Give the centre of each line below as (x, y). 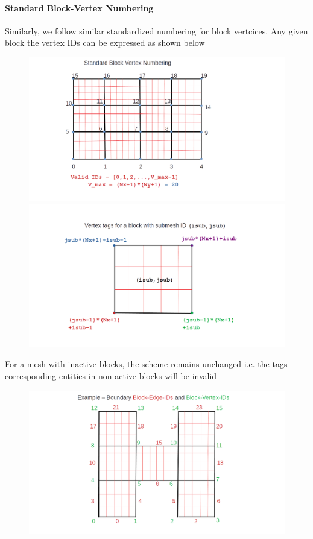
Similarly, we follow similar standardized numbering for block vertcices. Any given (156, 30)
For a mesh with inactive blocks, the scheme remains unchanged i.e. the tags (146, 364)
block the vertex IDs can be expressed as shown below (105, 43)
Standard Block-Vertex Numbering (79, 8)
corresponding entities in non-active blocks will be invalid (111, 375)
